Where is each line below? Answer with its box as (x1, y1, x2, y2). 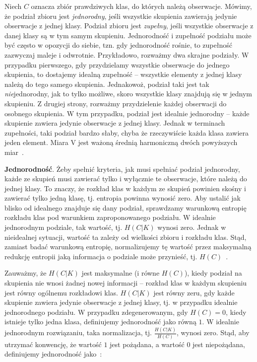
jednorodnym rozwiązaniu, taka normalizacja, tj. (4, 327, 152, 338)
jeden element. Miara (4, 137, 68, 147)
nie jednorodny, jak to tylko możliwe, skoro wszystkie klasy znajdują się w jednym (4, 88, 252, 99)
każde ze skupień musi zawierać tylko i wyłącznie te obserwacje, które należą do (4, 173, 247, 184)
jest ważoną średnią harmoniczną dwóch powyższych (78, 137, 238, 147)
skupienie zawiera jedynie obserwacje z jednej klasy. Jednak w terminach (4, 118, 225, 128)
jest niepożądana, (193, 339, 245, 349)
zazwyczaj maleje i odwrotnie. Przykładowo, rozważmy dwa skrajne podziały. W (4, 49, 249, 60)
